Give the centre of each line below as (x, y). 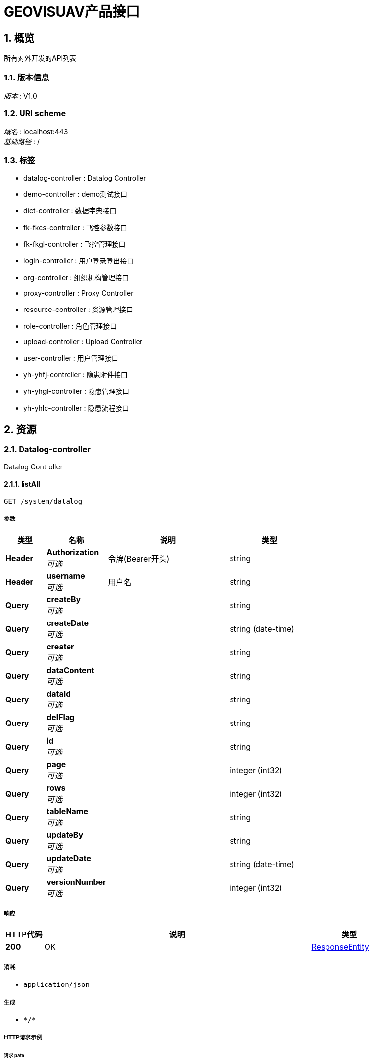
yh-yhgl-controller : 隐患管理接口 (77, 391)
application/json (57, 985)
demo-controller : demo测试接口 (76, 194)
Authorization (73, 552)
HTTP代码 (24, 935)
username (66, 576)
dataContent (70, 670)
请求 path (14, 1056)
